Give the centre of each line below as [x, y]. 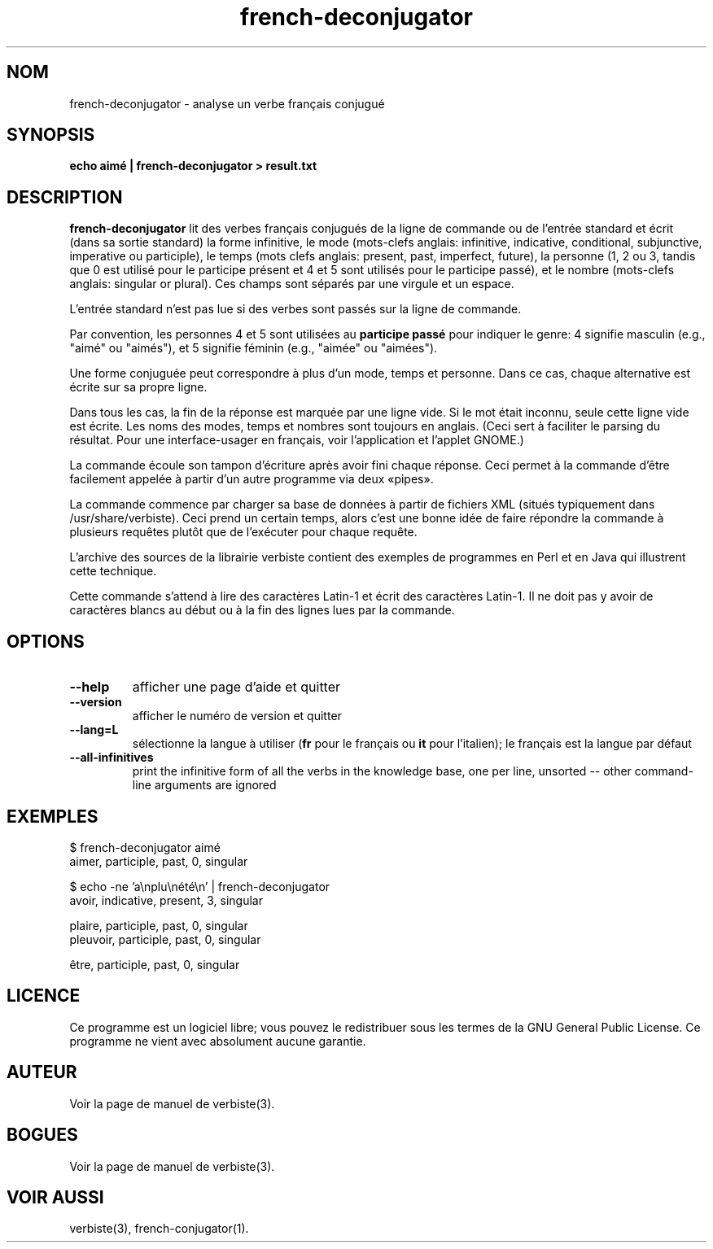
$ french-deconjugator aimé [145, 847]
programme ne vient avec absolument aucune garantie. [218, 1041]
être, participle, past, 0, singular [155, 964]
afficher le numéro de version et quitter [237, 716]
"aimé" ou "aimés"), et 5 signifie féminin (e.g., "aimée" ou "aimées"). [254, 348]
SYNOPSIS [51, 135]
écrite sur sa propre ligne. [138, 387]
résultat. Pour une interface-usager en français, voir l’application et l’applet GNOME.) [297, 440]
